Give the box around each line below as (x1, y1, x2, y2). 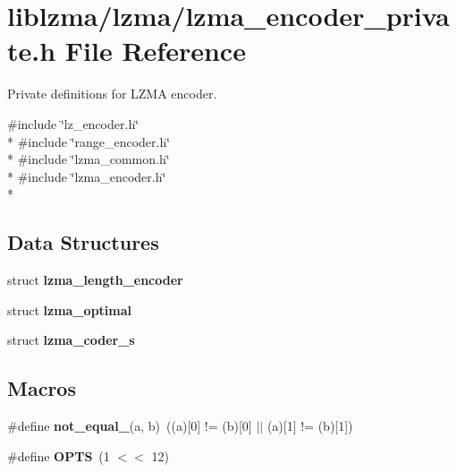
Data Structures (7, 228, 159, 256)
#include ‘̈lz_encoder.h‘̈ (7, 114, 140, 133)
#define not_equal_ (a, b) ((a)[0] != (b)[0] (7, 416, 252, 435)
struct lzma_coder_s (7, 330, 135, 349)
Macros (7, 374, 76, 402)
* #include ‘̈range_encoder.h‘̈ (7, 132, 171, 150)
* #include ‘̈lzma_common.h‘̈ (7, 150, 170, 168)
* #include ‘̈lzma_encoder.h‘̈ (7, 167, 166, 185)
